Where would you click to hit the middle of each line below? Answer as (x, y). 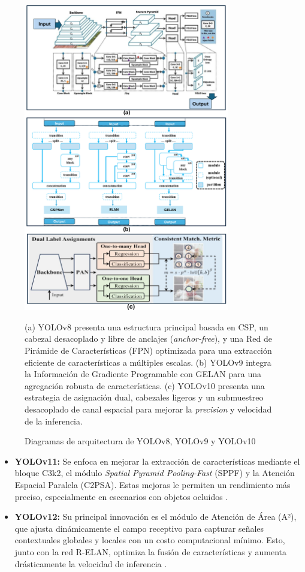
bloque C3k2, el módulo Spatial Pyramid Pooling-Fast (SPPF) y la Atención (155, 473)
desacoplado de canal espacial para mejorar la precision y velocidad (148, 409)
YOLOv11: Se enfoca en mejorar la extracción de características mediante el (157, 461)
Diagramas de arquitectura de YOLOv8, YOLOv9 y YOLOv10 (140, 441)
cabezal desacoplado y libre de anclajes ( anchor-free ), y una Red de (148, 338)
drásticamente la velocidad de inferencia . (91, 563)
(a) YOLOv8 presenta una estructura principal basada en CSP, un (147, 326)
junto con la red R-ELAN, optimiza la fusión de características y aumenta (150, 551)
